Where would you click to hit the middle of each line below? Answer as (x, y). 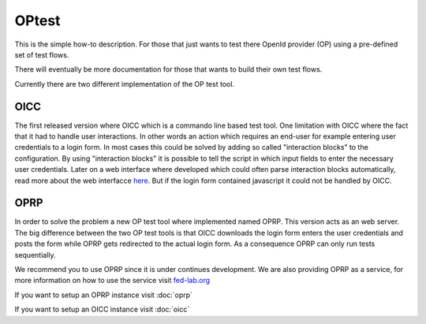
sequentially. (35, 255)
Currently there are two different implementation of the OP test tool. (125, 84)
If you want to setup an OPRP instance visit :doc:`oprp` (104, 295)
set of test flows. (42, 54)
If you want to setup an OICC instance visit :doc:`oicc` (102, 309)
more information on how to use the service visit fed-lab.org (112, 281)
